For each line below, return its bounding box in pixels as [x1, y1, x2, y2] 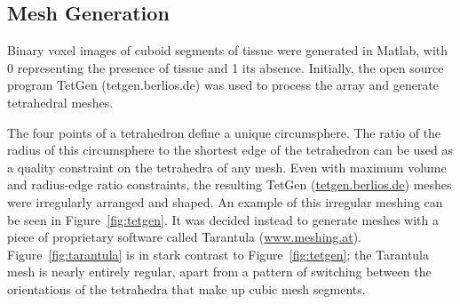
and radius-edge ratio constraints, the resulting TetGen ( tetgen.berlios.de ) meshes [7, 175, 452, 194]
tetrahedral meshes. [7, 92, 114, 111]
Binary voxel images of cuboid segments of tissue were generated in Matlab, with [7, 41, 448, 60]
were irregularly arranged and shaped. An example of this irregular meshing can [7, 192, 443, 211]
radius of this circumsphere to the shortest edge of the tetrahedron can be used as [7, 140, 454, 159]
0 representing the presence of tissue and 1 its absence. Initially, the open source [7, 58, 444, 76]
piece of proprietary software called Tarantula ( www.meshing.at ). [7, 228, 361, 246]
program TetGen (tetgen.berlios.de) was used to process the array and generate [7, 76, 440, 94]
